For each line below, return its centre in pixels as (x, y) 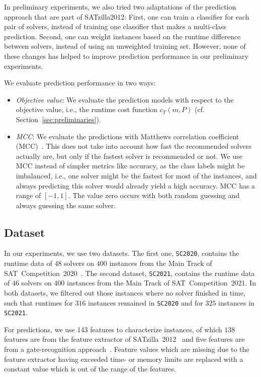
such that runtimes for (38, 302)
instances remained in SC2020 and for (146, 302)
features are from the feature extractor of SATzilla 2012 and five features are (124, 339)
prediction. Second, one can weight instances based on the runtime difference (122, 36)
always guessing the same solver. (66, 205)
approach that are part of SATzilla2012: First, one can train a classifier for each (127, 16)
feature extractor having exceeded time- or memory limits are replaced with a (124, 359)
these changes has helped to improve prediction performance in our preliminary (126, 56)
